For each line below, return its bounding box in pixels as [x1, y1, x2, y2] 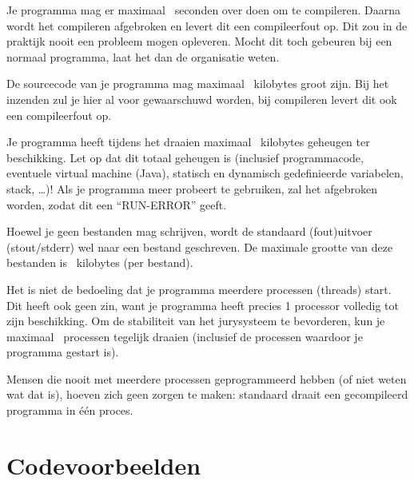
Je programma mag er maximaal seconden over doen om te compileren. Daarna [6, 2, 400, 18]
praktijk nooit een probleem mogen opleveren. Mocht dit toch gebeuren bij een [6, 33, 392, 50]
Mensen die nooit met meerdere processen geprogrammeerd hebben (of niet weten [6, 370, 407, 387]
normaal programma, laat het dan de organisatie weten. [6, 48, 280, 65]
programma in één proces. [6, 402, 133, 419]
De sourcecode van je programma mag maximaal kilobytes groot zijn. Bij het [6, 75, 389, 92]
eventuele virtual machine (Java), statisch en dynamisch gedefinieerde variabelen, [6, 165, 404, 181]
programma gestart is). [6, 344, 119, 360]
